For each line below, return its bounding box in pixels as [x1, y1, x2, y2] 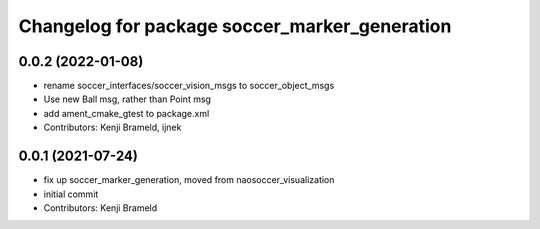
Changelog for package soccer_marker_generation [18, 15, 452, 37]
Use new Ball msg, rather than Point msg [43, 93, 212, 105]
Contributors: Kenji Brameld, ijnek [43, 121, 182, 134]
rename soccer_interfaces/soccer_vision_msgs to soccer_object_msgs [43, 80, 335, 92]
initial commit [43, 188, 99, 200]
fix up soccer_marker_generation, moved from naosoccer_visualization [43, 174, 335, 186]
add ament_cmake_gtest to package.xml [43, 107, 210, 119]
